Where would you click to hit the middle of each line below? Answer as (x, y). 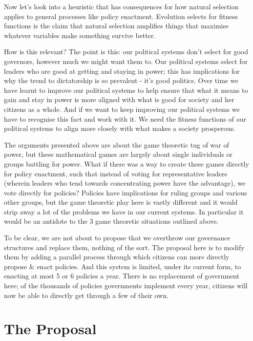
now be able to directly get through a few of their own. (86, 295)
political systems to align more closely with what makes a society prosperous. (120, 128)
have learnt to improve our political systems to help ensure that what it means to (126, 90)
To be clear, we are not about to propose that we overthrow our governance (117, 238)
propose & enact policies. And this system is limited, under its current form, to (123, 266)
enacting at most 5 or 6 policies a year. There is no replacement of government (122, 276)
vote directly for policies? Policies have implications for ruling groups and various (126, 192)
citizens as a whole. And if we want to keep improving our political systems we (122, 109)
